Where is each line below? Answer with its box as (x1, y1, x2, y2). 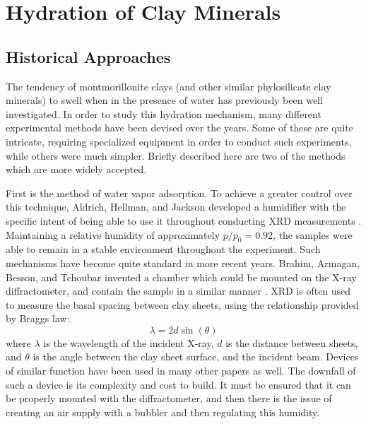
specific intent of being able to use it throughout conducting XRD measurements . (6, 213, 362, 228)
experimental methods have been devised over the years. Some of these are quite (6, 120, 353, 135)
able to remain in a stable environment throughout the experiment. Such (6, 242, 321, 257)
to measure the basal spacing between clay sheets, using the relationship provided (6, 297, 359, 312)
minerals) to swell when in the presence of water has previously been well (6, 93, 323, 107)
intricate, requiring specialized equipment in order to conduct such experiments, (6, 134, 352, 148)
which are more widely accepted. (6, 162, 147, 177)
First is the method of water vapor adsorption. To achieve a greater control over (6, 185, 353, 200)
